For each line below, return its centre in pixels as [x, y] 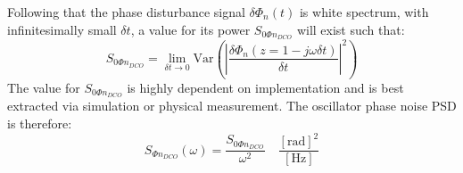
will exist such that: [351, 29]
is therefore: [40, 123]
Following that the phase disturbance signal [126, 12]
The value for [44, 87]
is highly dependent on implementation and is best [265, 87]
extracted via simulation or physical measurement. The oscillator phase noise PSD [232, 106]
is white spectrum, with [364, 12]
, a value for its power [190, 29]
